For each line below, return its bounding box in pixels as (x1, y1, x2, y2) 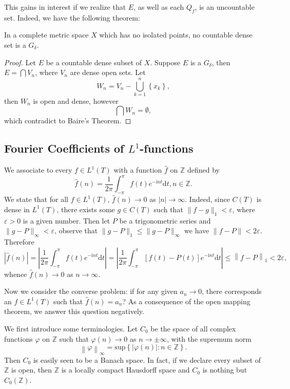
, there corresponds (202, 286, 262, 297)
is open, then (11, 364, 52, 375)
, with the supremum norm (167, 333, 252, 344)
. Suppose (150, 57, 181, 67)
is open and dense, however (33, 95, 119, 106)
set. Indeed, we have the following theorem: (4, 12, 140, 23)
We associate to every (4, 164, 72, 175)
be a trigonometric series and (119, 215, 211, 226)
